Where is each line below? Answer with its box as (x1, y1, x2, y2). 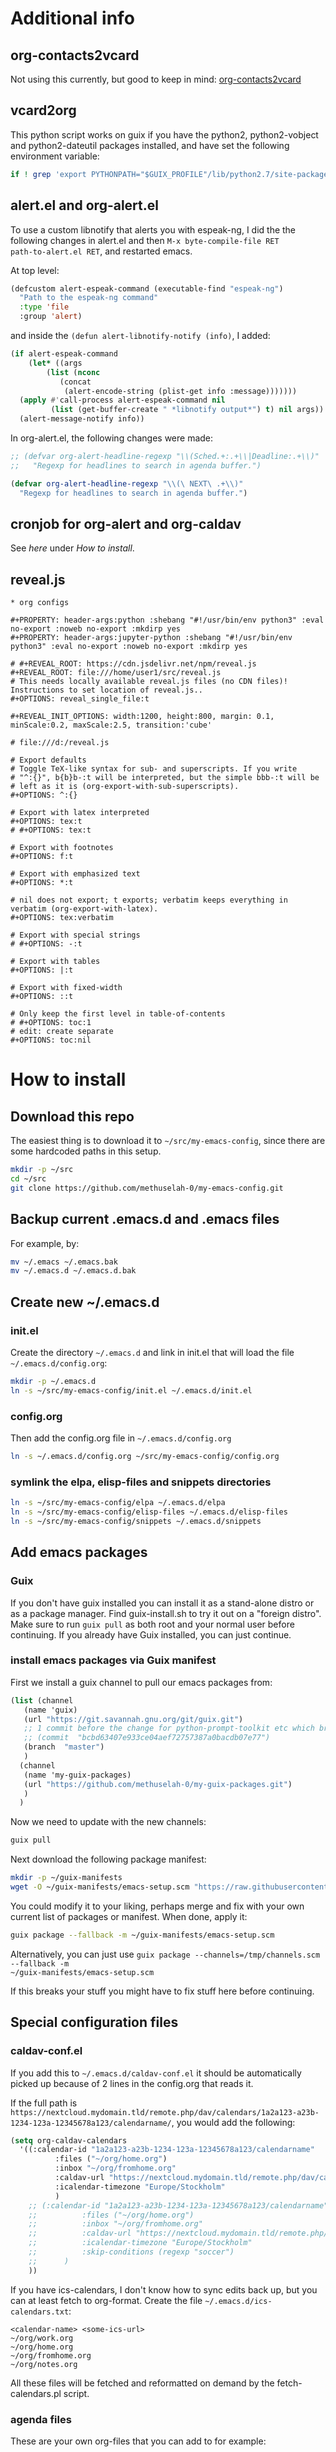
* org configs (10, 598, 70, 608)
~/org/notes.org (10, 2359, 78, 2369)
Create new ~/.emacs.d (10, 1293, 160, 1311)
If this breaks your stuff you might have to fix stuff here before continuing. (10, 1985, 315, 1997)
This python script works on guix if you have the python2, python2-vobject (10, 128, 319, 141)
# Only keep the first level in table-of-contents (10, 1009, 226, 1019)
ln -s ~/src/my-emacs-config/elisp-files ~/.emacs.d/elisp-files (10, 1507, 288, 1517)
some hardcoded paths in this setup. (10, 1145, 162, 1157)
